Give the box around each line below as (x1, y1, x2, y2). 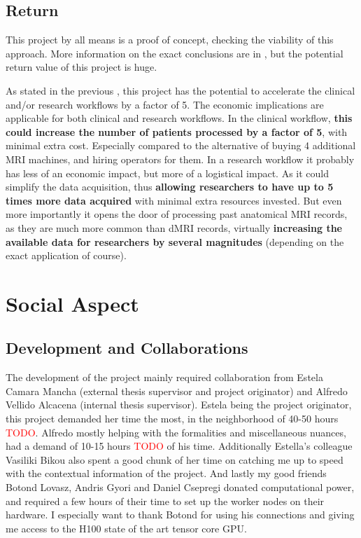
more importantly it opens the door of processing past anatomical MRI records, (6, 207, 348, 221)
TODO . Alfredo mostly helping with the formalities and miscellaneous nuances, (6, 425, 346, 439)
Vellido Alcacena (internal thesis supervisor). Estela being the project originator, (6, 397, 352, 412)
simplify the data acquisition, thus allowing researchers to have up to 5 (6, 179, 334, 194)
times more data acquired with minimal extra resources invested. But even (6, 193, 342, 207)
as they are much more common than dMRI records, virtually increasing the (6, 220, 342, 235)
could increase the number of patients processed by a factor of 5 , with (6, 124, 348, 139)
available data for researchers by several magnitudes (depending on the (6, 234, 344, 249)
